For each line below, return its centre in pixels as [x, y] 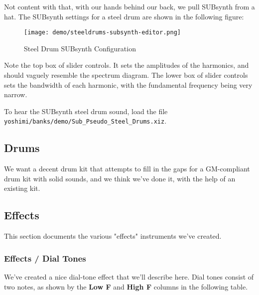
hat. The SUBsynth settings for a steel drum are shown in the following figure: [124, 16]
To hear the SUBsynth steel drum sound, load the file [86, 111]
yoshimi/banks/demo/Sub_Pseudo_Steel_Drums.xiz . [85, 121]
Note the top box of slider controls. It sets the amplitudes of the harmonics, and [127, 65]
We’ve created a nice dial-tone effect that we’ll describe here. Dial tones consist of [129, 277]
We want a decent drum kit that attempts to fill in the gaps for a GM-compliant [127, 169]
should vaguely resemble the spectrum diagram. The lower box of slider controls [126, 75]
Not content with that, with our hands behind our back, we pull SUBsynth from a [129, 6]
